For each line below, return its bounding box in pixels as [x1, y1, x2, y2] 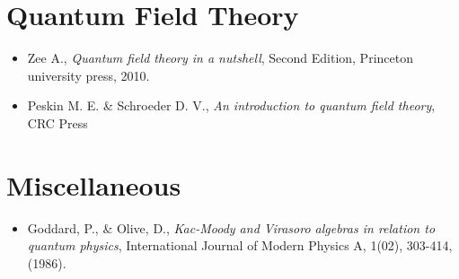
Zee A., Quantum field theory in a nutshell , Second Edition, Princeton [27, 48, 413, 67]
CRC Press [27, 113, 88, 132]
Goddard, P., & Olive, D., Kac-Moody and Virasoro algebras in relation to [27, 218, 436, 237]
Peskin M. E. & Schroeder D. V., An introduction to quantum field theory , [27, 96, 436, 115]
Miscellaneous [6, 166, 181, 203]
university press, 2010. [27, 65, 150, 84]
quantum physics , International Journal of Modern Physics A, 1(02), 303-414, [27, 236, 453, 255]
